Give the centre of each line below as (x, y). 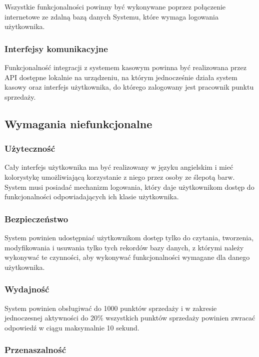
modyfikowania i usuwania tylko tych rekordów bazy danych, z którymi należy (124, 247)
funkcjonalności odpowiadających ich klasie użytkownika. (92, 197)
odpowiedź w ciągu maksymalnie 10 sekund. (72, 327)
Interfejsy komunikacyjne (56, 48)
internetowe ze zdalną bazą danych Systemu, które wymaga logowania (111, 16)
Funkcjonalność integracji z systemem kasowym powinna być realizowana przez (125, 67)
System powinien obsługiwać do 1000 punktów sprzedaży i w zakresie (111, 308)
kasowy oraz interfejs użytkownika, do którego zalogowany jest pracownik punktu (129, 87)
